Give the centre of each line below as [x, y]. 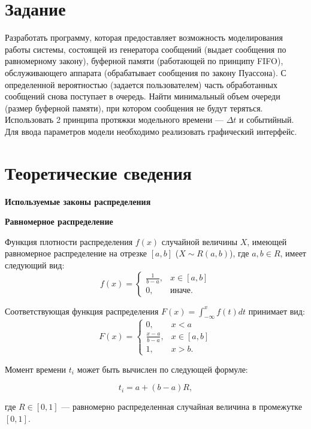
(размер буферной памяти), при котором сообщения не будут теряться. [134, 108]
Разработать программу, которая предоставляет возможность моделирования [144, 37]
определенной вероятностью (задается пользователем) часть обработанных [141, 84]
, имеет [293, 253]
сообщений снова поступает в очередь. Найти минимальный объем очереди [143, 96]
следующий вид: [35, 265]
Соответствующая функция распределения [82, 311]
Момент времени [36, 369]
